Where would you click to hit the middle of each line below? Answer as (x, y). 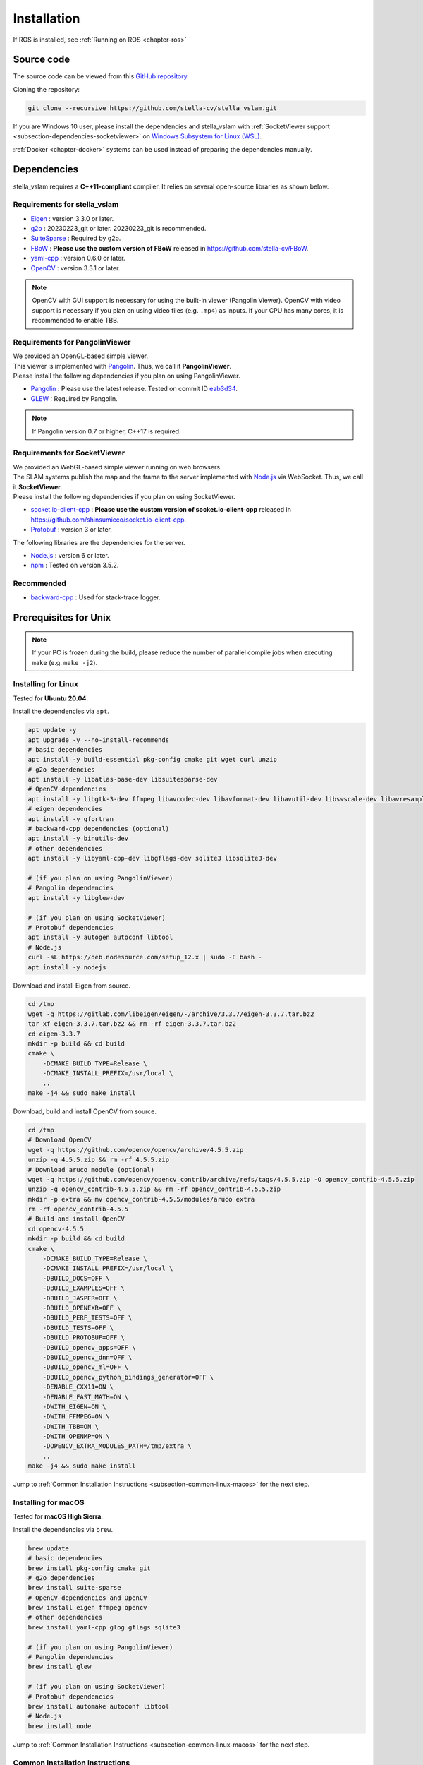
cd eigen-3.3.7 (54, 1034)
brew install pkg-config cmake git (89, 1568)
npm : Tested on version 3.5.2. (75, 566)
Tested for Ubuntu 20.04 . (50, 698)
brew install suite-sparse (74, 1588)
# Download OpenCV (60, 1140)
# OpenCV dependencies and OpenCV (87, 1598)
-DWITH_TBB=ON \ (70, 1426)
